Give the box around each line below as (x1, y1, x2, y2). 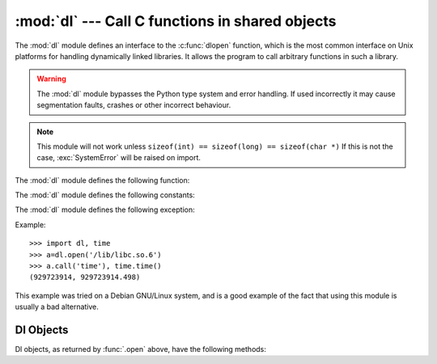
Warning (36, 74, 66, 84)
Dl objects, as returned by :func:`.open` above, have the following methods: (15, 345, 267, 354)
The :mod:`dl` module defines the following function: (15, 175, 190, 185)
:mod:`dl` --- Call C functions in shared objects (15, 12, 337, 30)
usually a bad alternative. (15, 302, 99, 311)
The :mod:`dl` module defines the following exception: (15, 205, 195, 214)
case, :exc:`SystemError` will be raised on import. (36, 153, 202, 163)
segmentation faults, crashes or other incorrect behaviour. (36, 100, 231, 110)
